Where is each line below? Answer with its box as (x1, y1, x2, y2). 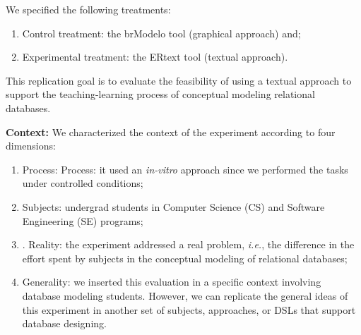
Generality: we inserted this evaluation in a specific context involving (22, 274, 321, 289)
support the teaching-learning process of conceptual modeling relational (6, 87, 315, 102)
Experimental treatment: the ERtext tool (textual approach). (22, 49, 288, 64)
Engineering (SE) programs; (22, 213, 143, 228)
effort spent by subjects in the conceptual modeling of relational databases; (22, 250, 348, 265)
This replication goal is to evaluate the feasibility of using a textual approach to (6, 73, 352, 87)
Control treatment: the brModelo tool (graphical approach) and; (22, 25, 301, 40)
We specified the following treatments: (6, 2, 171, 16)
